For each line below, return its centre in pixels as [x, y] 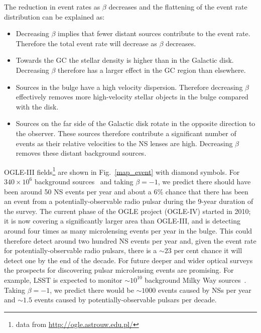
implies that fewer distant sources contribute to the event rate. [154, 33]
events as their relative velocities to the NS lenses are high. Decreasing [124, 143]
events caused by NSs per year [205, 290]
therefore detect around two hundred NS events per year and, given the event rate [130, 240]
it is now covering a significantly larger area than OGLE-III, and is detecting [122, 221]
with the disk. [37, 106]
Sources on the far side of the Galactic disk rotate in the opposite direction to [136, 123]
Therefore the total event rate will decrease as [86, 43]
